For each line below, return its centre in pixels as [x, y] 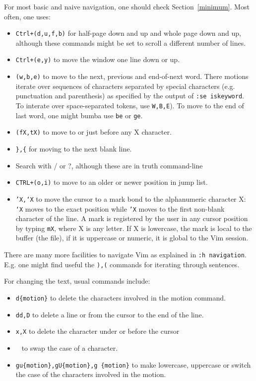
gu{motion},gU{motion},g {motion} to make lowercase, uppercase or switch [133, 364]
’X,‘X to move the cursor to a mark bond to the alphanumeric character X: [131, 198]
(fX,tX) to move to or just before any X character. [94, 132]
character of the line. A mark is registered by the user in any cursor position [132, 218]
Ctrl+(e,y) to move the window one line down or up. [98, 59]
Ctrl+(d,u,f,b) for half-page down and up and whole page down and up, [128, 33]
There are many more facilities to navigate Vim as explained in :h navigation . [125, 255]
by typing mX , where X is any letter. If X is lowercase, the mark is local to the [134, 228]
